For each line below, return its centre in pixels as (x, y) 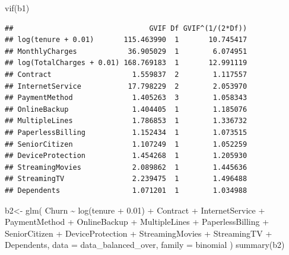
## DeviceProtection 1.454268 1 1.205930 (126, 156)
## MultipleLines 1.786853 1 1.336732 (126, 121)
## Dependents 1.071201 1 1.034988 (126, 190)
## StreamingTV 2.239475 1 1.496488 (126, 179)
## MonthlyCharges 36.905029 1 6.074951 (126, 51)
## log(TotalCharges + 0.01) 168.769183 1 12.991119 (126, 63)
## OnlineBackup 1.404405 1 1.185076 (126, 109)
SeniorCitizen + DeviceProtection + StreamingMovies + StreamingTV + (139, 233)
